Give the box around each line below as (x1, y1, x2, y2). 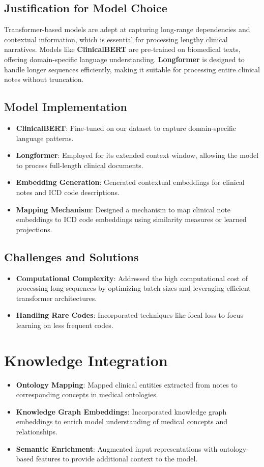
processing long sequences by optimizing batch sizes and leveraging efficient (16, 283, 251, 293)
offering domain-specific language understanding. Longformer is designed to (4, 53, 245, 64)
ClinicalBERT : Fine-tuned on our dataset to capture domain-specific (16, 122, 237, 133)
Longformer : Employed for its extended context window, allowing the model (16, 150, 259, 160)
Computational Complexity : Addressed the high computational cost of (16, 272, 248, 283)
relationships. (16, 426, 57, 436)
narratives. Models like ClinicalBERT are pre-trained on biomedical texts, (4, 44, 241, 54)
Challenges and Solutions (4, 249, 139, 264)
